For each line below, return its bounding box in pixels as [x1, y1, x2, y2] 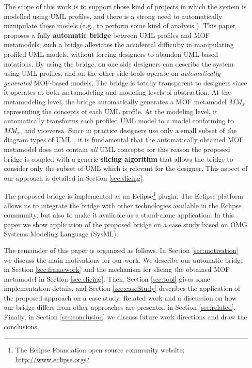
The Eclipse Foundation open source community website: [15, 345, 185, 355]
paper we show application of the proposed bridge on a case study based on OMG [4, 219, 247, 229]
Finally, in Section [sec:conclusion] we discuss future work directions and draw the [4, 312, 247, 322]
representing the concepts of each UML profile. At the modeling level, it [4, 106, 218, 116]
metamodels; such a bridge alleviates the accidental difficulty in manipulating [4, 39, 234, 50]
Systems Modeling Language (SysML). [4, 229, 118, 239]
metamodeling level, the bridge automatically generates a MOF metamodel [4, 96, 227, 106]
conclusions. [4, 321, 39, 331]
